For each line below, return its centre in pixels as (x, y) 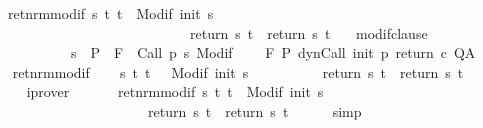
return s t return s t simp (254, 110)
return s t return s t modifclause (308, 32)
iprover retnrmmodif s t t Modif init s (175, 91)
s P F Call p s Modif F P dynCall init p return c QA (273, 52)
